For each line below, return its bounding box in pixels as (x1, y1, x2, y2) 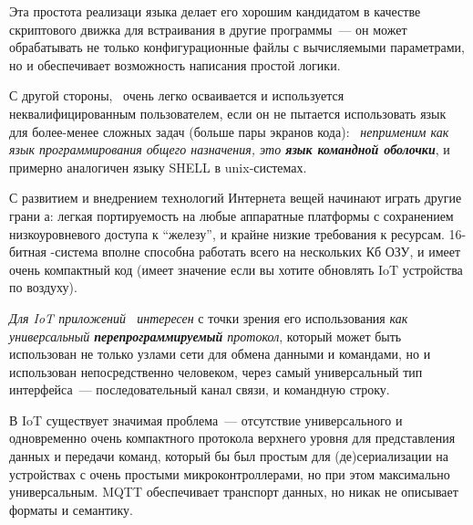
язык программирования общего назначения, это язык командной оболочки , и (9, 140, 450, 159)
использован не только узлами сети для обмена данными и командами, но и (9, 344, 431, 363)
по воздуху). (9, 278, 77, 297)
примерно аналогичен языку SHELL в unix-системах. (9, 157, 307, 176)
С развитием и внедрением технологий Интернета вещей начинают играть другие (9, 188, 462, 207)
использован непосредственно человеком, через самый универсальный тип (9, 362, 423, 381)
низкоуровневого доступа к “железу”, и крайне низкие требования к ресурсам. (9, 224, 445, 243)
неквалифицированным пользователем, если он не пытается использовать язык (9, 103, 447, 122)
